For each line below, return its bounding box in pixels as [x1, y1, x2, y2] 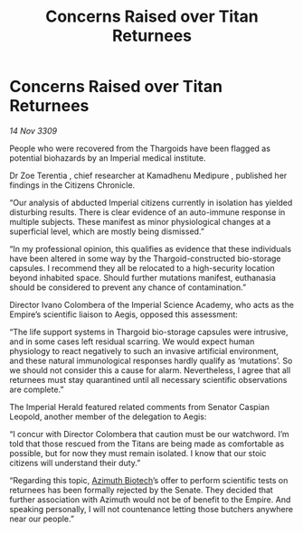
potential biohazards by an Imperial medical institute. [9, 152, 206, 164]
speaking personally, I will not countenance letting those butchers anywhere [9, 503, 294, 514]
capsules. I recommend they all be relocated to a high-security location [9, 262, 276, 273]
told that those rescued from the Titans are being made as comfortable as [9, 438, 285, 449]
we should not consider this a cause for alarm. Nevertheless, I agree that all [9, 364, 291, 376]
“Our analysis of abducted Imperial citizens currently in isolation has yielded [9, 197, 293, 208]
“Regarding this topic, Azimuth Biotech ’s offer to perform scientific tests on [9, 474, 289, 485]
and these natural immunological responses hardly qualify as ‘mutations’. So [9, 355, 293, 366]
